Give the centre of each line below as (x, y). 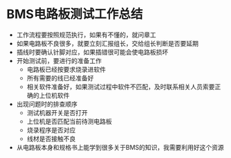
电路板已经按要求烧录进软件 (66, 69)
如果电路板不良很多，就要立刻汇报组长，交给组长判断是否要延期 (107, 43)
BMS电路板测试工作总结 (75, 14)
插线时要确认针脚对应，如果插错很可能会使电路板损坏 (92, 52)
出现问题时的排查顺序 (47, 104)
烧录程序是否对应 (51, 130)
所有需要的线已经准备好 (60, 78)
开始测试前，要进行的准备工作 (59, 60)
